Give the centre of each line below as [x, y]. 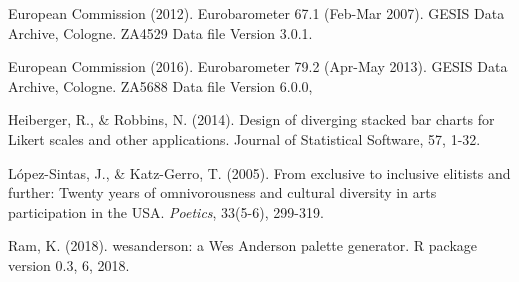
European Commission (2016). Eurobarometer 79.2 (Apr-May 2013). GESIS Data [258, 66]
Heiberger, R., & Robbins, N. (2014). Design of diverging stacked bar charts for [251, 119]
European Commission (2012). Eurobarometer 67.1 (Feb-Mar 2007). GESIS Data [256, 13]
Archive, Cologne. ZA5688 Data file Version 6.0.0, [160, 85]
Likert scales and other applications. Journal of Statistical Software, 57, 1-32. [244, 138]
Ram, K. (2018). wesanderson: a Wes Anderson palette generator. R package [243, 245]
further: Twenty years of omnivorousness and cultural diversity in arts [222, 192]
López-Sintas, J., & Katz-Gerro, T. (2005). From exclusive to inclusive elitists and [259, 172]
